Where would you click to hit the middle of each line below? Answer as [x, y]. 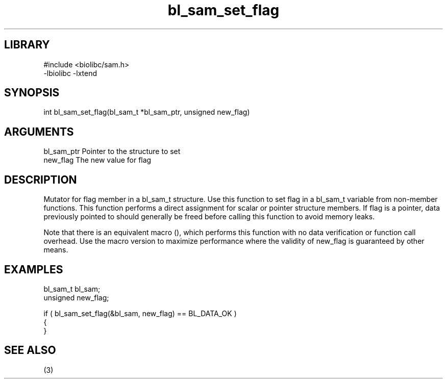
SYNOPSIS [32, 93]
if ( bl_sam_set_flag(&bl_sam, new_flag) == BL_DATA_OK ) [140, 313]
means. [56, 250]
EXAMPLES [34, 269]
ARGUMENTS [39, 132]
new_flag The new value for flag [97, 160]
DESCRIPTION [41, 180]
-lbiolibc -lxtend [70, 73]
